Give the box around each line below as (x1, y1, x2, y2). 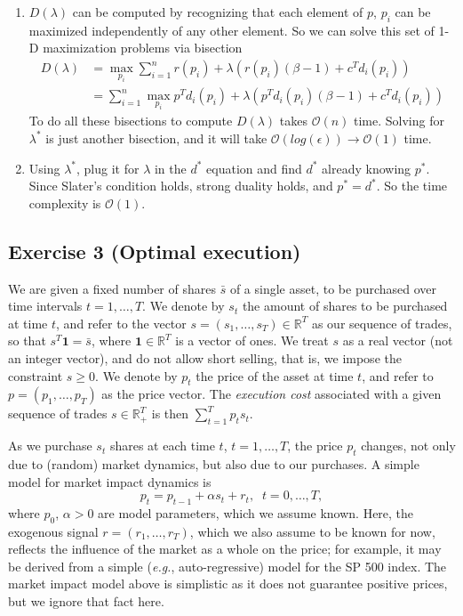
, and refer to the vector (56, 313, 187, 332)
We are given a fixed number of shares (8, 279, 216, 297)
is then (151, 404, 189, 423)
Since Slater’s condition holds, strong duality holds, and (28, 176, 333, 195)
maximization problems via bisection (43, 38, 243, 57)
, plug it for (76, 158, 140, 177)
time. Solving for (354, 111, 444, 130)
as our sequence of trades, (311, 313, 452, 332)
